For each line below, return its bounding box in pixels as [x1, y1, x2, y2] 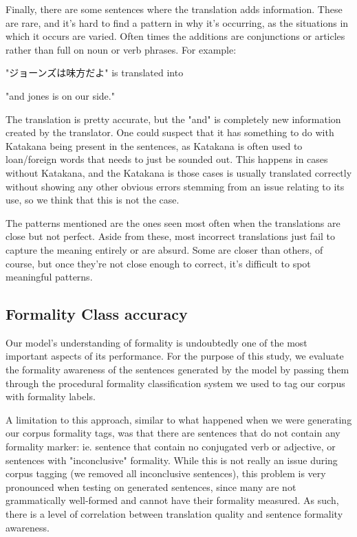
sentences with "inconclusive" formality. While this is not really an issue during [6, 452, 338, 467]
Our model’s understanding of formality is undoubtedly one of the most [6, 335, 307, 349]
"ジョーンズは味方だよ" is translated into [6, 65, 184, 80]
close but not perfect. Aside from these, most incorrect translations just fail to [6, 229, 336, 243]
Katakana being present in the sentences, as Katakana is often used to [6, 138, 303, 153]
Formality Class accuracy [6, 303, 188, 325]
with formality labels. [6, 389, 96, 404]
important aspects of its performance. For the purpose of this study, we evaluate [6, 349, 344, 363]
